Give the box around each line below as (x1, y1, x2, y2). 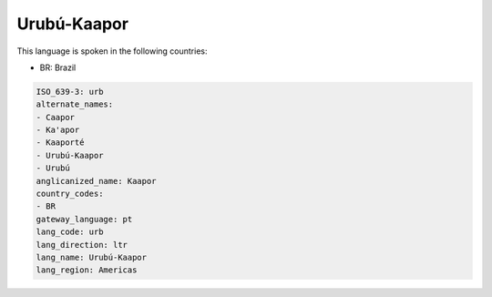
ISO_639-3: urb (36, 87, 104, 97)
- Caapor (36, 112, 76, 122)
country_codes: (36, 189, 104, 200)
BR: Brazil (39, 62, 77, 73)
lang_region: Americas (36, 265, 138, 275)
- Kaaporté (36, 138, 85, 148)
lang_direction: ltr (36, 240, 128, 250)
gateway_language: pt (36, 214, 133, 224)
